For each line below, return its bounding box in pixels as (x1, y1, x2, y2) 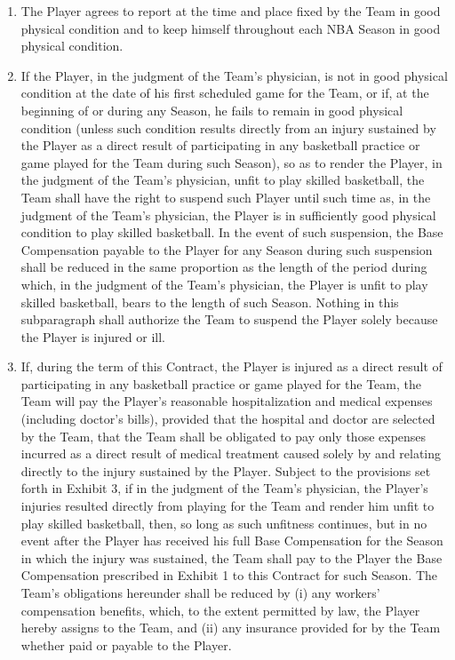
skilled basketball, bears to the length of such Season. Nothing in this (20, 292, 399, 311)
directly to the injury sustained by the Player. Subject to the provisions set (20, 461, 431, 480)
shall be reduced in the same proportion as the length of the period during (20, 258, 427, 276)
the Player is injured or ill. (20, 327, 165, 346)
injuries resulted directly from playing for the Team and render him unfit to (20, 497, 435, 515)
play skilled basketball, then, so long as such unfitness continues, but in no (20, 513, 427, 532)
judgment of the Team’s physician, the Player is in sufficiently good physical (20, 205, 436, 224)
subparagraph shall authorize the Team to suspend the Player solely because (20, 310, 438, 329)
